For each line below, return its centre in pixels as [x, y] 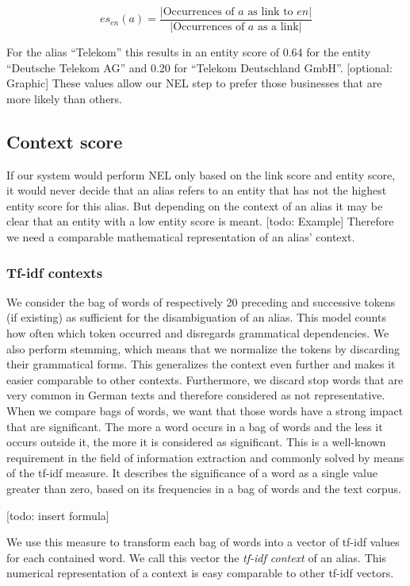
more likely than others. [64, 98]
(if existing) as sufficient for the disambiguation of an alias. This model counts [196, 317]
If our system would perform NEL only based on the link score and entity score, [201, 174]
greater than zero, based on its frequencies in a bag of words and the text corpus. [204, 488]
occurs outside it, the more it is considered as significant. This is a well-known [196, 442]
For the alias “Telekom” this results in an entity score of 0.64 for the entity [189, 52]
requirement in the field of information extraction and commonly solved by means [205, 457]
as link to [270, 12]
